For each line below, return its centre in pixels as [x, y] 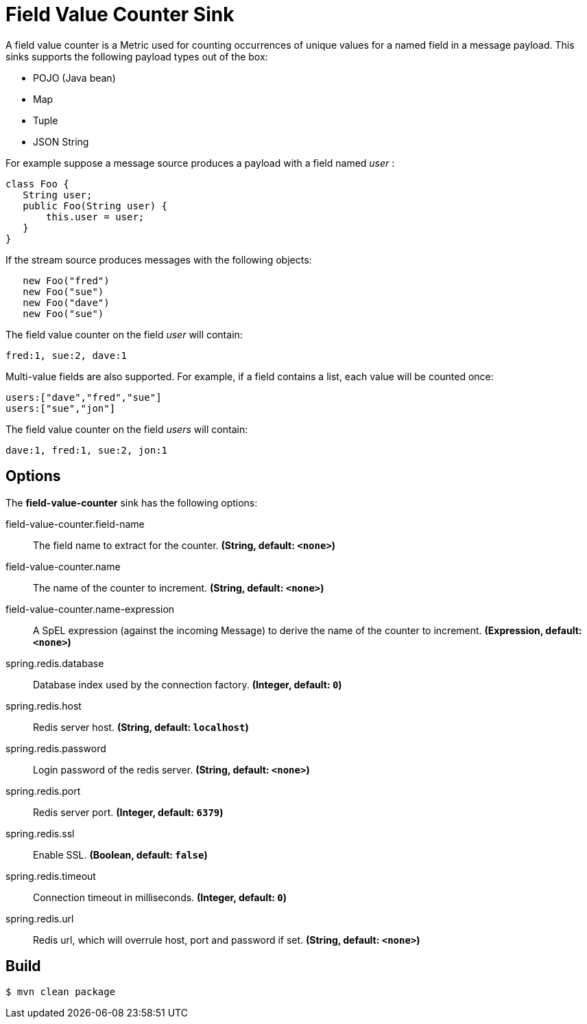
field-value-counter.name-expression [90, 609]
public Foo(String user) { [95, 206]
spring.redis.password [56, 748]
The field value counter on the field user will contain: [124, 334]
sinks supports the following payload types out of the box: [137, 56]
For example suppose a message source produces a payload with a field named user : [200, 163]
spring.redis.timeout [51, 876]
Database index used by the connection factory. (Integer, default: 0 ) [188, 684]
